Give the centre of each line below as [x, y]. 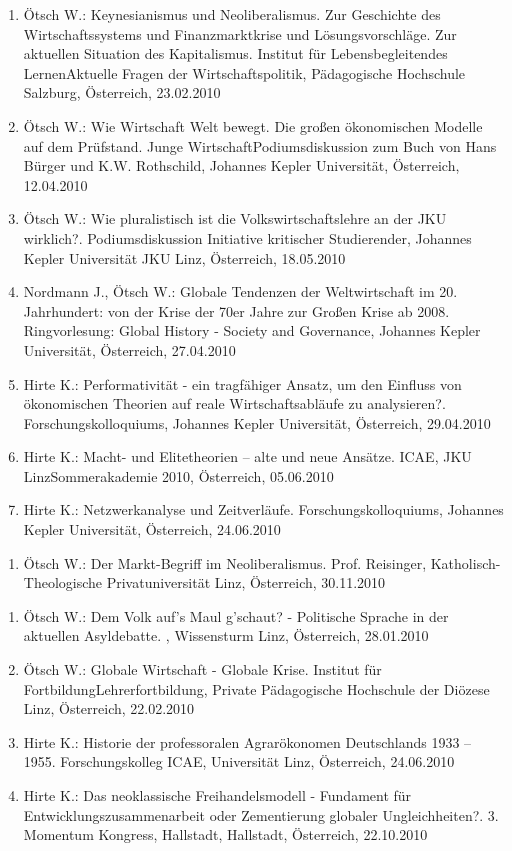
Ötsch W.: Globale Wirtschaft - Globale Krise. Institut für [202, 669]
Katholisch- [465, 562]
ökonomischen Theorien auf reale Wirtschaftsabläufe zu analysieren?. [234, 403]
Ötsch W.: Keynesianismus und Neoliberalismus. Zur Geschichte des [232, 14]
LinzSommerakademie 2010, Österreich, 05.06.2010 [178, 475]
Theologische [63, 582]
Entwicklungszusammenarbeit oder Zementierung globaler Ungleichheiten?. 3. [261, 814]
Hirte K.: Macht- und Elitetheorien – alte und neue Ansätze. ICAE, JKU [247, 456]
